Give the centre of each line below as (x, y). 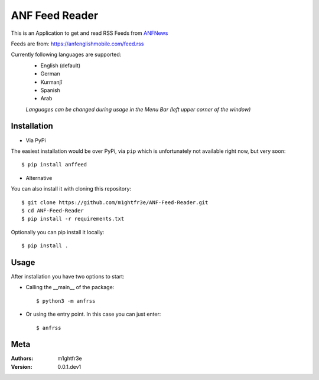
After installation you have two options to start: (68, 276)
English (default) (61, 65)
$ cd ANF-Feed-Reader (53, 210)
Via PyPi (36, 140)
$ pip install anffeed (54, 165)
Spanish (50, 90)
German (50, 74)
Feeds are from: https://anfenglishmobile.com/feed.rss (77, 44)
